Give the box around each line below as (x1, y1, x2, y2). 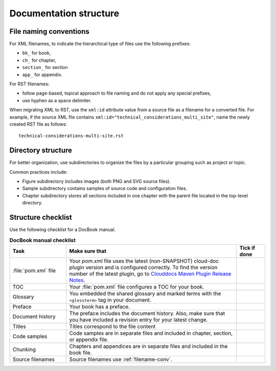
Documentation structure (9, 8, 120, 19)
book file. (69, 349, 92, 356)
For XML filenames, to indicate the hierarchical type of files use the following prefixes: (9, 41, 191, 47)
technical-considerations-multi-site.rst (18, 133, 124, 139)
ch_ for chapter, (22, 57, 56, 63)
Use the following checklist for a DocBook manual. (9, 226, 116, 233)
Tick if (239, 244, 256, 251)
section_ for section (22, 64, 68, 71)
